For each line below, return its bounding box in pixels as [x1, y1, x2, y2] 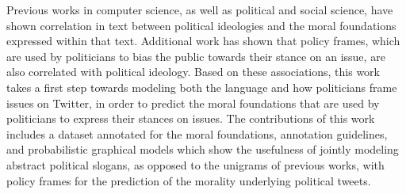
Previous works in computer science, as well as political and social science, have [6, 2, 393, 17]
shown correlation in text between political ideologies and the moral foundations [6, 17, 396, 33]
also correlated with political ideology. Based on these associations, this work [6, 63, 381, 80]
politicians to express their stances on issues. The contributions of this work [6, 110, 375, 127]
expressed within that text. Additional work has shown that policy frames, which [6, 32, 400, 49]
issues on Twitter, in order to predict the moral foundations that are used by [6, 94, 380, 111]
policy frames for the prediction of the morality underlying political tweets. [6, 172, 371, 188]
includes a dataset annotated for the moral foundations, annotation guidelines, [6, 125, 388, 142]
